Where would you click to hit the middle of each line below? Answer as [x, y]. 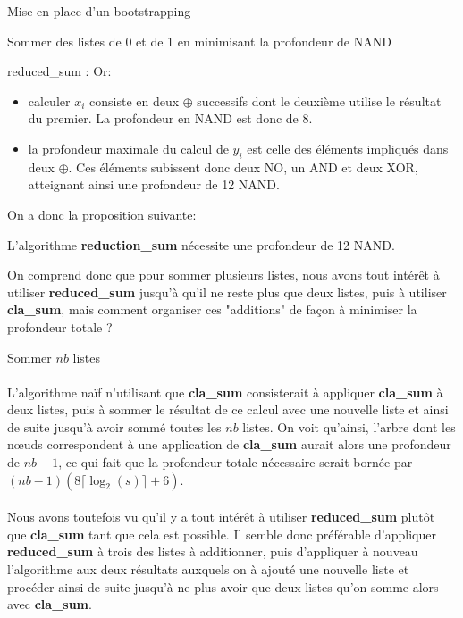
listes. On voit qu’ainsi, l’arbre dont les [349, 426]
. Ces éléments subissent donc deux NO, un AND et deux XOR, [243, 167]
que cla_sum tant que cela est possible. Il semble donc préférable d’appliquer [222, 534]
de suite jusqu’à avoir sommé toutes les [114, 426]
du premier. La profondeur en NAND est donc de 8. [170, 118]
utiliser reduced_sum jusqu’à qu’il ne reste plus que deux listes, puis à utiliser [227, 292]
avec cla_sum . [50, 604]
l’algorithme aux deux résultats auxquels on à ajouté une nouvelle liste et [208, 569]
